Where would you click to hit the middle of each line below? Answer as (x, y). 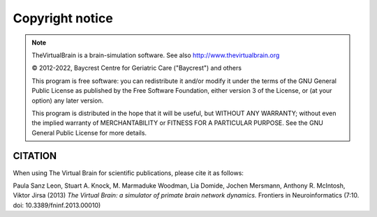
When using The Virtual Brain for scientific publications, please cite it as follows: (128, 173)
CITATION (35, 156)
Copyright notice (63, 18)
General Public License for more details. (89, 133)
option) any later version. (68, 100)
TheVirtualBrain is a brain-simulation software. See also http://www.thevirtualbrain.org (156, 55)
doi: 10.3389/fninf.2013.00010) (57, 205)
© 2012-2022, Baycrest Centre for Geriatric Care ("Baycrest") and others (137, 68)
